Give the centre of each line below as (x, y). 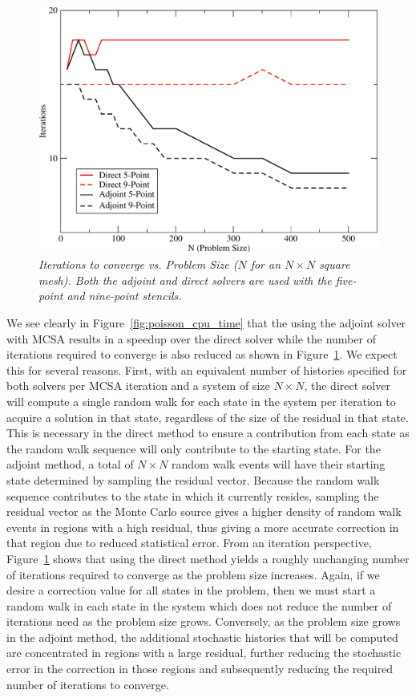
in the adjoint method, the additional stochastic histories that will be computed (202, 637)
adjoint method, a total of (70, 464)
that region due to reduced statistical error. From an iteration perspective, (189, 543)
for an (266, 264)
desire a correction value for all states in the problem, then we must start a (191, 590)
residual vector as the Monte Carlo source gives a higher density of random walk (204, 511)
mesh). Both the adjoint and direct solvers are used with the (185, 280)
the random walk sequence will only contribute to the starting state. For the (194, 448)
